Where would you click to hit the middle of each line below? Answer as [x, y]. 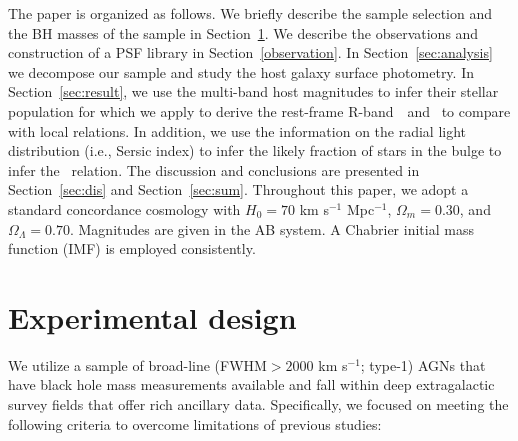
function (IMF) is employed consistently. [132, 248]
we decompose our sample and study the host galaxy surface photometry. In [241, 71]
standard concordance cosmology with [124, 208]
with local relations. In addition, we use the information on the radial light [237, 130]
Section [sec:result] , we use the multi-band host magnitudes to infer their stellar [253, 91]
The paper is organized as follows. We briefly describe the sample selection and [250, 13]
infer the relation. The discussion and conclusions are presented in [214, 169]
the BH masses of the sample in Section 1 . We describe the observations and [243, 32]
